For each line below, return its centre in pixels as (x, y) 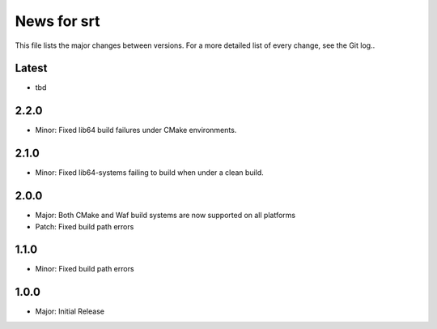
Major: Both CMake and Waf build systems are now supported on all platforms (165, 216)
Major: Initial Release (70, 311)
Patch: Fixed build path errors (85, 226)
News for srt (57, 21)
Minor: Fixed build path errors (85, 269)
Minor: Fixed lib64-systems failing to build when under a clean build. (150, 173)
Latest (31, 68)
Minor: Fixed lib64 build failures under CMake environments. (136, 130)
